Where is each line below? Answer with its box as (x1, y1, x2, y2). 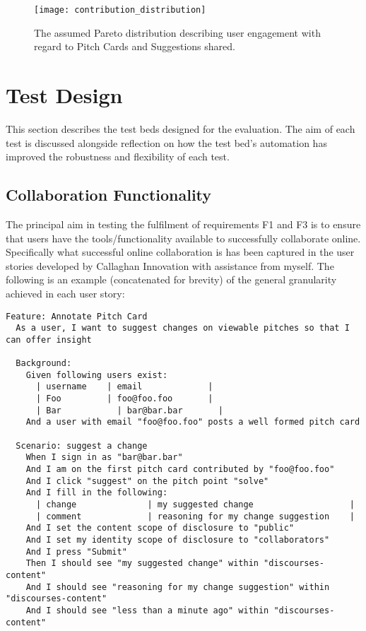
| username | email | (35, 382, 213, 392)
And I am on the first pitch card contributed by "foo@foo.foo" (25, 464, 335, 475)
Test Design (6, 81, 123, 110)
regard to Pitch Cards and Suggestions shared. (34, 39, 235, 54)
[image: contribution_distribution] (34, 5, 206, 15)
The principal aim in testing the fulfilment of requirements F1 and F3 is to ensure (6, 216, 361, 231)
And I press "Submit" (25, 546, 127, 557)
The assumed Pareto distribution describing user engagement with (34, 25, 321, 40)
